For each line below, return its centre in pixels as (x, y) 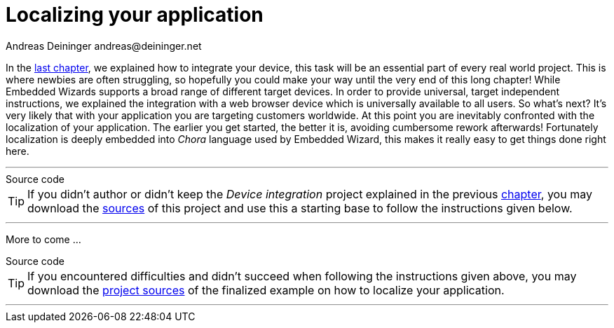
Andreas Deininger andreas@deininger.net (104, 46)
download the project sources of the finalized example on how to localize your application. (266, 290)
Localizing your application (135, 15)
